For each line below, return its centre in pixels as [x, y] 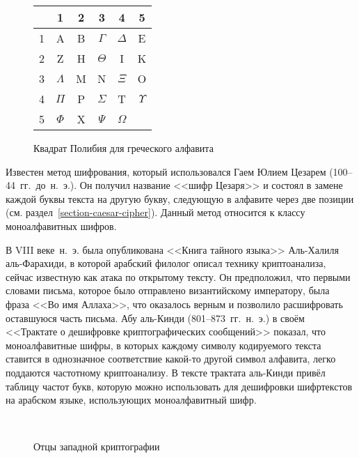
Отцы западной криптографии [97, 446]
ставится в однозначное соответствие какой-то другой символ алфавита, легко [171, 359]
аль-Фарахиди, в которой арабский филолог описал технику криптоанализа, [166, 263]
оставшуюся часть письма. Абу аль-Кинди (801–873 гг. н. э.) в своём [155, 318]
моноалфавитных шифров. [61, 226]
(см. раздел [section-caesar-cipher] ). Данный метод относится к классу [155, 212]
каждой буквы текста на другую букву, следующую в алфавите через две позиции [180, 198]
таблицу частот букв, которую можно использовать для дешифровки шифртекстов [179, 386]
